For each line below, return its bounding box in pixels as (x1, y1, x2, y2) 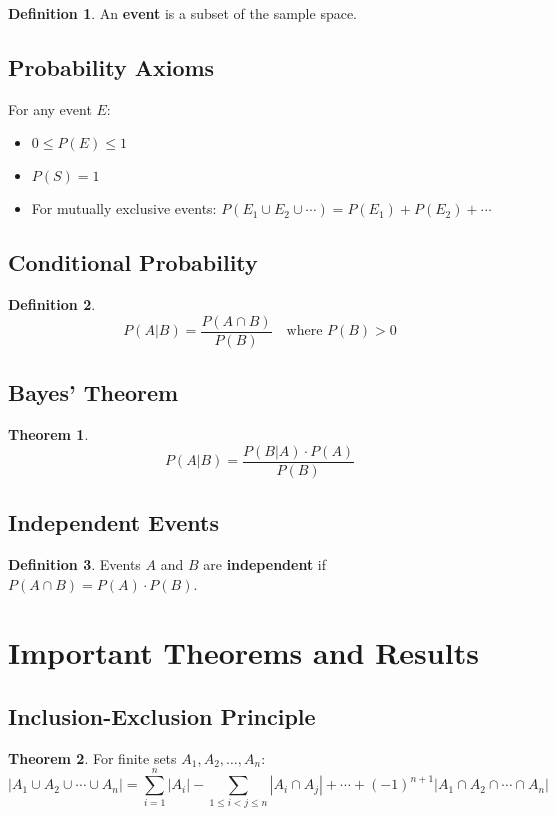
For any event (8, 98, 92, 119)
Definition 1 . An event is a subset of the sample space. (8, 3, 358, 23)
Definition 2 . (8, 294, 96, 315)
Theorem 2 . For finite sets (8, 747, 177, 768)
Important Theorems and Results (8, 632, 479, 673)
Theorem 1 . (8, 424, 89, 445)
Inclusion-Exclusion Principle (8, 700, 316, 731)
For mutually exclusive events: (31, 198, 217, 219)
